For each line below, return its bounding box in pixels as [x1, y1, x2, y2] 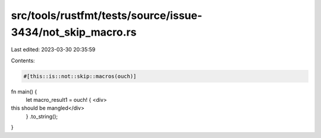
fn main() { [11, 88, 37, 95]
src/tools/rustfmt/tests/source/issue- [11, 9, 203, 22]
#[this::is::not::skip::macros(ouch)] [23, 73, 137, 79]
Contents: [11, 57, 35, 64]
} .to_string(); [26, 113, 58, 120]
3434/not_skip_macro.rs [11, 25, 137, 38]
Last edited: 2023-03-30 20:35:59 [11, 46, 96, 53]
